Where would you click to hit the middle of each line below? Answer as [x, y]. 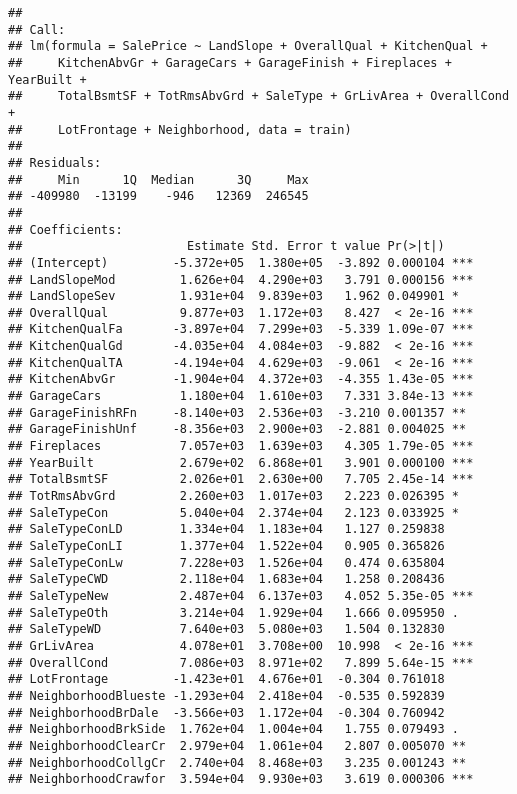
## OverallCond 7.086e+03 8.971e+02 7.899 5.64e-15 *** [241, 662]
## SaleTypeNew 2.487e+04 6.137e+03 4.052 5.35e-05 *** [241, 595]
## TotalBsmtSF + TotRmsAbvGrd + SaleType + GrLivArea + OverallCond [259, 96]
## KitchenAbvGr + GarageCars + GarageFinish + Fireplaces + [230, 62]
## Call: [37, 29]
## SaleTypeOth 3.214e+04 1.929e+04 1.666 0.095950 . [234, 612]
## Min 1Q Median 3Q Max [158, 179]
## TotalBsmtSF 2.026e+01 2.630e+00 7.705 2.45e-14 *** [241, 479]
